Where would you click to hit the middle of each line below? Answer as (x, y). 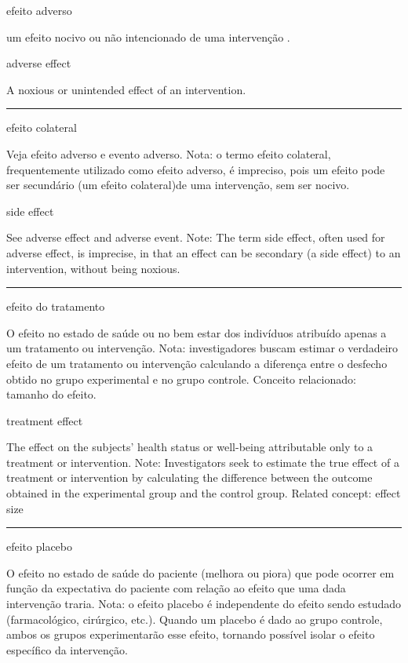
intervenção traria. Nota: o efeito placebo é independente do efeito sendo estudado (204, 604)
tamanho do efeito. (51, 394)
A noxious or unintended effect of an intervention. (126, 89)
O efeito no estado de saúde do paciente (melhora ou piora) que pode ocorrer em (200, 572)
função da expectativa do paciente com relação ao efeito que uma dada (176, 588)
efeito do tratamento (56, 306)
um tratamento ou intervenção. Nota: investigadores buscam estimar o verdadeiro (202, 348)
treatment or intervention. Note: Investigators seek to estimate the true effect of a (203, 462)
